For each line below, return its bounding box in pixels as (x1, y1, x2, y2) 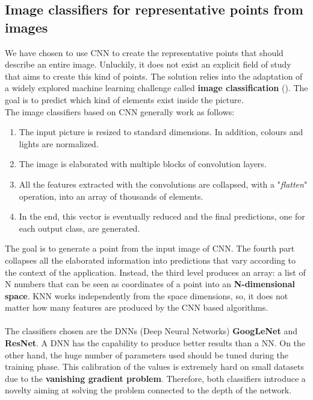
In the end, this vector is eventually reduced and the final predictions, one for (19, 210, 305, 223)
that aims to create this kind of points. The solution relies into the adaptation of (5, 69, 303, 82)
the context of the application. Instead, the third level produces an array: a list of (5, 265, 306, 278)
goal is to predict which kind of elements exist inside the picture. (5, 93, 244, 106)
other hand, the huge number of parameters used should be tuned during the (5, 348, 289, 361)
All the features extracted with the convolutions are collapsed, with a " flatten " (19, 177, 308, 190)
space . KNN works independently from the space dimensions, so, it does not (5, 289, 288, 302)
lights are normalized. (19, 137, 99, 150)
